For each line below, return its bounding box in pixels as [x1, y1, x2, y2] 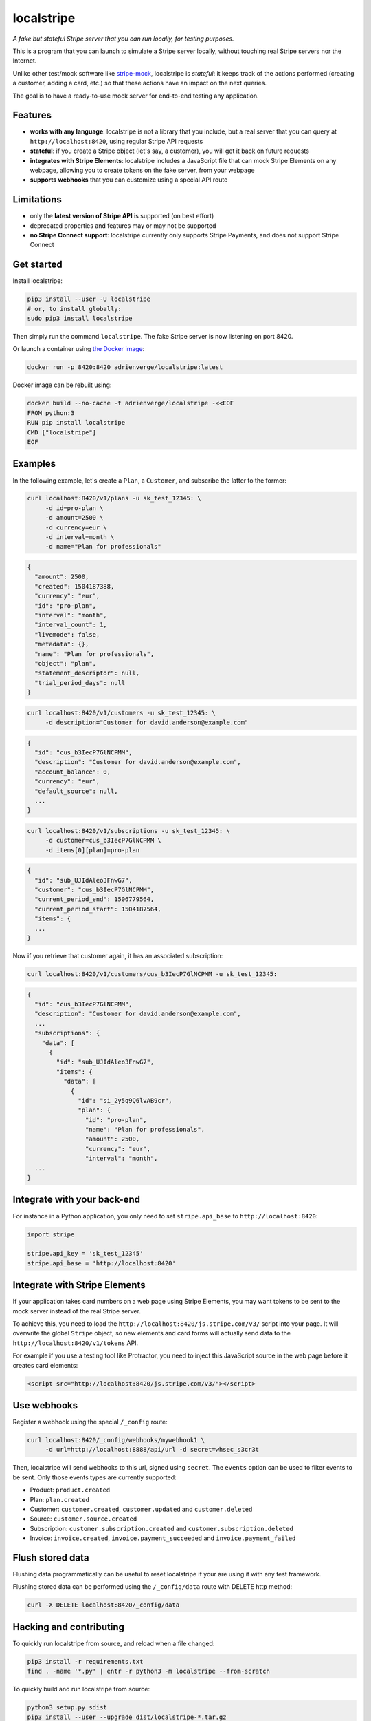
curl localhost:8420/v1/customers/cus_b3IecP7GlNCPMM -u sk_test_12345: [27, 971, 278, 978]
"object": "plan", [34, 659, 96, 667]
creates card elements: [12, 1361, 78, 1369]
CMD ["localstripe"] [27, 428, 96, 436]
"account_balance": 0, [34, 768, 111, 776]
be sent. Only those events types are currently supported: [12, 1473, 177, 1481]
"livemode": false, [34, 631, 100, 638]
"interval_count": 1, [34, 621, 108, 629]
